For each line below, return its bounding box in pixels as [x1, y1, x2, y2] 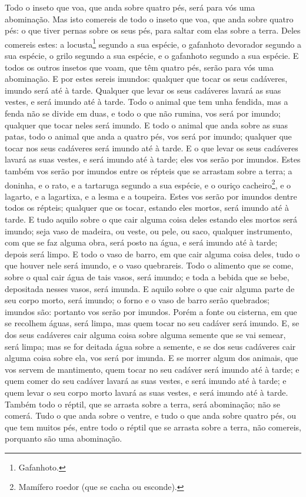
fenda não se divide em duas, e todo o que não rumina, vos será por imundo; [5, 107, 281, 119]
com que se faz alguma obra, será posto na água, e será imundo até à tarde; [5, 236, 278, 248]
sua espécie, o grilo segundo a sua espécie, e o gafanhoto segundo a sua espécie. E [5, 49, 299, 62]
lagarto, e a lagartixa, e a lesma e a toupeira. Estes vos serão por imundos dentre [5, 190, 297, 202]
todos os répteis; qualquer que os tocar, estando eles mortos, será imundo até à [5, 201, 289, 214]
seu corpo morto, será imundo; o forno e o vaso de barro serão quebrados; [5, 294, 270, 306]
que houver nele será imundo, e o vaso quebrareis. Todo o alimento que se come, [5, 259, 294, 271]
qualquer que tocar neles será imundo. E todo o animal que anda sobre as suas [5, 118, 288, 131]
